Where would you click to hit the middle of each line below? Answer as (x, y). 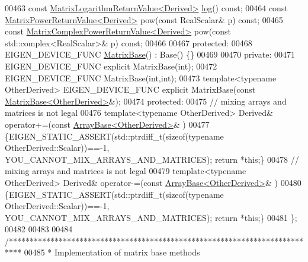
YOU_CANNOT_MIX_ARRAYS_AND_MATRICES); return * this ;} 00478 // (152, 159)
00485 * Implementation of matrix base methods (112, 252)
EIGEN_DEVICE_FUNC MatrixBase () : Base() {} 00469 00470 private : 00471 (150, 54)
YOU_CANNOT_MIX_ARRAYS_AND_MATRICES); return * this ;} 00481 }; (151, 217)
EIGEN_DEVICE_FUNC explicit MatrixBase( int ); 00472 (111, 66)
